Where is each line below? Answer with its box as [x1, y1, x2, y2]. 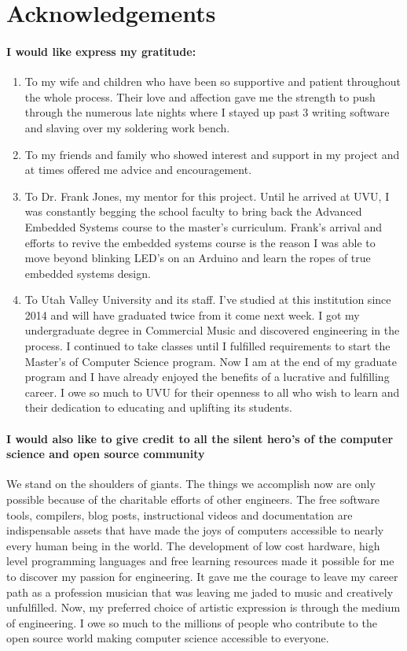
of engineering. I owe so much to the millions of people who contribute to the [6, 614, 377, 631]
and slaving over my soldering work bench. [24, 119, 230, 135]
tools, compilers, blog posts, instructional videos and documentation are [6, 506, 353, 523]
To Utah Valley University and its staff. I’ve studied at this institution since [24, 291, 391, 308]
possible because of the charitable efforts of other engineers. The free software [6, 491, 380, 508]
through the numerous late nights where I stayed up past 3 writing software [24, 104, 390, 120]
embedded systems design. [24, 264, 151, 281]
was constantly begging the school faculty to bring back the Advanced [24, 203, 362, 220]
